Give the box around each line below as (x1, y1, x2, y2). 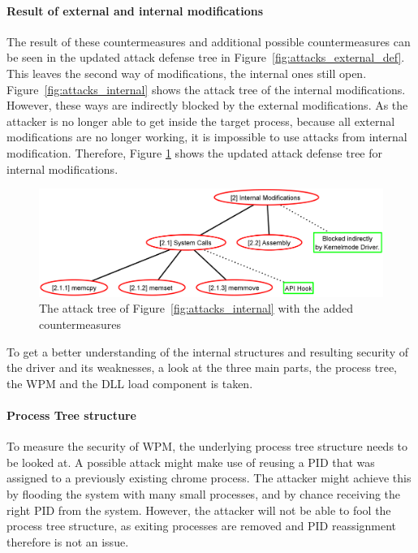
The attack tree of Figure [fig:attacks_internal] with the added (39, 300, 353, 317)
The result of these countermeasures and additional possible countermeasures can (6, 32, 411, 50)
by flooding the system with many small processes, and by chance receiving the (6, 486, 401, 503)
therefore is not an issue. (6, 533, 129, 550)
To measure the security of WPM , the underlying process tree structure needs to (6, 438, 408, 455)
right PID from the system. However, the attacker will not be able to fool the (6, 501, 391, 518)
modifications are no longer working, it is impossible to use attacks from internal (6, 128, 407, 145)
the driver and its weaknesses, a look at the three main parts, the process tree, (6, 359, 397, 376)
